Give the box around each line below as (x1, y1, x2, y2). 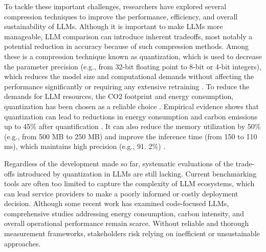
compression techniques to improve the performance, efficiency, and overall (4, 11, 238, 21)
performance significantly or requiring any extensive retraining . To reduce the (4, 81, 250, 91)
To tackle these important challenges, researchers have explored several (4, 1, 227, 11)
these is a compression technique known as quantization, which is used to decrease (4, 51, 262, 61)
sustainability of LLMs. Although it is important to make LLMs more (4, 21, 223, 32)
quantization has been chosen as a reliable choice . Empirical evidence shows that (4, 100, 259, 111)
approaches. (4, 238, 41, 248)
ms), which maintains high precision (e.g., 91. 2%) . (4, 141, 166, 152)
